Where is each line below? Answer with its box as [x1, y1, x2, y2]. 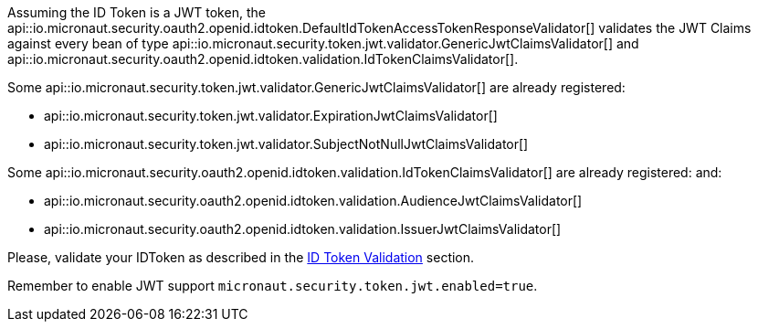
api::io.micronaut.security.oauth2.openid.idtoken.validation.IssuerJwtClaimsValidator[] [44, 221, 562, 237]
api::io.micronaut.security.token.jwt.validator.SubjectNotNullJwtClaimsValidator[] [44, 136, 529, 152]
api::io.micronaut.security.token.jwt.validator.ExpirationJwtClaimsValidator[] [44, 108, 498, 123]
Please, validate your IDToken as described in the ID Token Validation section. [7, 249, 475, 265]
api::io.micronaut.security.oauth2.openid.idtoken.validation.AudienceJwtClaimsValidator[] [44, 193, 583, 208]
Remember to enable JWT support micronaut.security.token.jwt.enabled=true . [7, 278, 538, 293]
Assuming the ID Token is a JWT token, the [7, 5, 266, 20]
